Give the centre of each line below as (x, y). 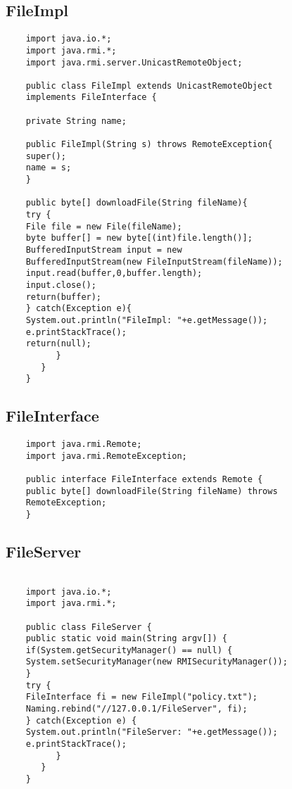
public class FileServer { (89, 627)
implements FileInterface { (91, 97)
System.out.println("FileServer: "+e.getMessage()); (152, 732)
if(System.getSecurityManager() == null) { (129, 650)
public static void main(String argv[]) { (126, 639)
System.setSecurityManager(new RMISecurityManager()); (157, 662)
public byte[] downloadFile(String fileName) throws (152, 491)
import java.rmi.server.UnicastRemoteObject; (134, 62)
